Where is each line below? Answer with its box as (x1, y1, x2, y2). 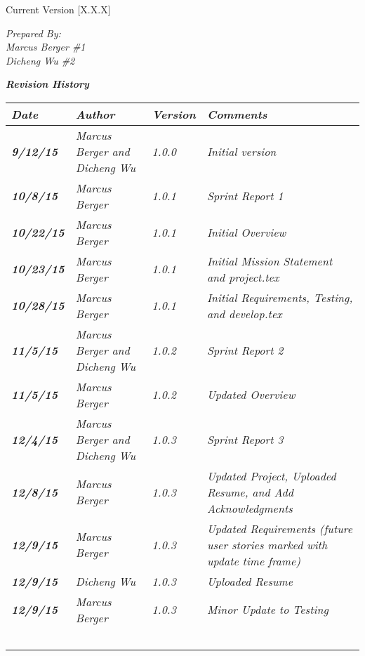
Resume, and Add (206, 483, 293, 500)
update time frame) (206, 552, 301, 569)
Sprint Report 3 (206, 431, 284, 447)
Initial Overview (206, 224, 286, 241)
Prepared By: (6, 25, 61, 40)
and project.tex (206, 268, 279, 285)
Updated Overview (206, 386, 296, 403)
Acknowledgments (206, 499, 293, 516)
